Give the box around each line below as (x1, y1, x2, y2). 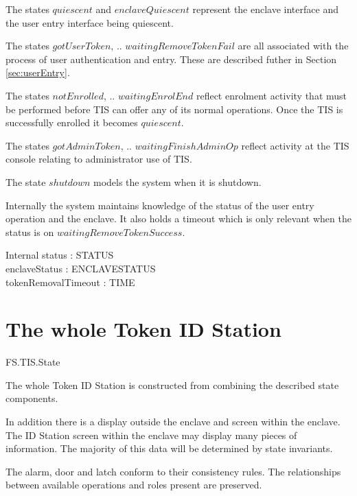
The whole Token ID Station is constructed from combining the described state (5, 377, 339, 392)
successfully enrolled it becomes (5, 115, 138, 130)
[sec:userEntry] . (5, 65, 70, 80)
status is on (5, 224, 54, 239)
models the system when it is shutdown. (93, 174, 262, 189)
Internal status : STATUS (5, 248, 114, 262)
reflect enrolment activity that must (196, 88, 347, 102)
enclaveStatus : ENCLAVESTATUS (5, 261, 156, 275)
